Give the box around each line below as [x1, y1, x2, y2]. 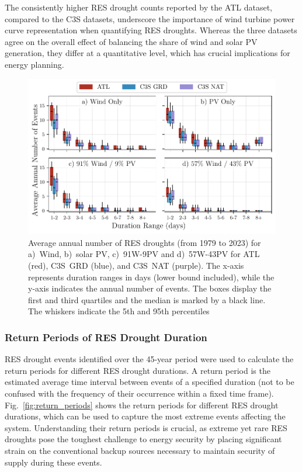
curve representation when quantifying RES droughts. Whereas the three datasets [5, 24, 297, 36]
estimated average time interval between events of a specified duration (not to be [5, 376, 294, 388]
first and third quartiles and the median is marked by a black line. [28, 293, 266, 306]
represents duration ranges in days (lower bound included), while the [28, 270, 275, 283]
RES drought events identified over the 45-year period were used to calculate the [5, 353, 294, 365]
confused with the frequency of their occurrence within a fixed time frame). [5, 387, 274, 399]
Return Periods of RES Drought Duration [5, 329, 207, 344]
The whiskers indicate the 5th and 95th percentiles [28, 305, 210, 317]
